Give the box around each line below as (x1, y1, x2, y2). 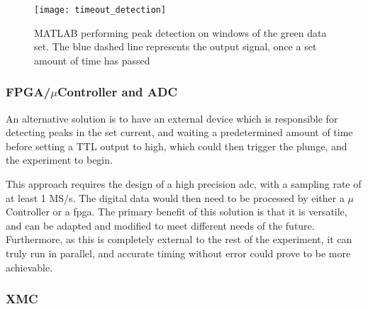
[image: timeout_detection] (34, 5, 167, 15)
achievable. (6, 259, 53, 274)
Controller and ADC (57, 83, 178, 101)
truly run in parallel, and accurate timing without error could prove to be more (6, 246, 351, 260)
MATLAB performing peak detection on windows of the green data (34, 25, 327, 40)
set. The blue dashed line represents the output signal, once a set (34, 39, 317, 54)
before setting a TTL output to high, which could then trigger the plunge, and (6, 138, 347, 153)
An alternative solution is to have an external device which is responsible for (6, 111, 338, 125)
